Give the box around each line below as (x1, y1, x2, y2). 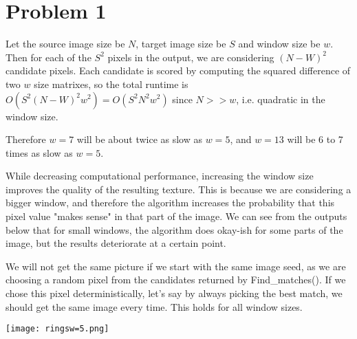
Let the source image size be (6, 36, 125, 51)
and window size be (238, 36, 321, 51)
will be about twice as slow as (76, 132, 203, 146)
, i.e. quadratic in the (236, 91, 325, 106)
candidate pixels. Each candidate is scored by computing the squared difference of (6, 63, 351, 78)
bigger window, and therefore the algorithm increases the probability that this (6, 195, 335, 210)
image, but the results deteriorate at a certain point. (6, 236, 226, 250)
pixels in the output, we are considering (107, 50, 274, 64)
